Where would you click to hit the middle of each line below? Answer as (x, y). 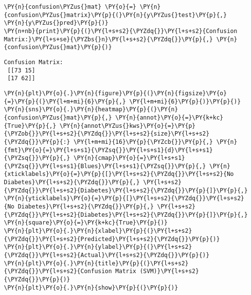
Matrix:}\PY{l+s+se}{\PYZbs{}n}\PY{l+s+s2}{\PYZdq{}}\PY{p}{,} (108, 39)
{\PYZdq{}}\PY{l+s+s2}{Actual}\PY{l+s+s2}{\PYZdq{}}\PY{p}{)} (107, 255)
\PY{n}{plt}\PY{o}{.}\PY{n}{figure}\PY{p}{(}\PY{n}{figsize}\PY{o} (116, 93)
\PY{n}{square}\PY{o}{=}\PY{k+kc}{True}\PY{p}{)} (86, 223)
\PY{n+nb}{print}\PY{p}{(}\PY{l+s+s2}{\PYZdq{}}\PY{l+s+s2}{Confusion (121, 31)
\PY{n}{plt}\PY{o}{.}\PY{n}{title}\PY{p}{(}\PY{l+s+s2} (96, 263)
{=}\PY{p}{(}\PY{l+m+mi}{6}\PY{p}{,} (65, 101)
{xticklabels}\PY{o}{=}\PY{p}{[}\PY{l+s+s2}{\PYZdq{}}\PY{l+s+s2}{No (119, 174)
